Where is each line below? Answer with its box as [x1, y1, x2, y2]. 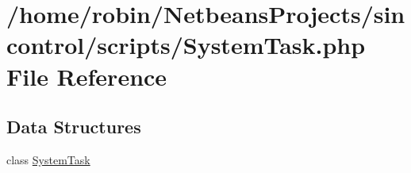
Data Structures [6, 114, 141, 139]
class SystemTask [6, 151, 90, 167]
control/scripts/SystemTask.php [6, 29, 366, 61]
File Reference [6, 60, 167, 92]
